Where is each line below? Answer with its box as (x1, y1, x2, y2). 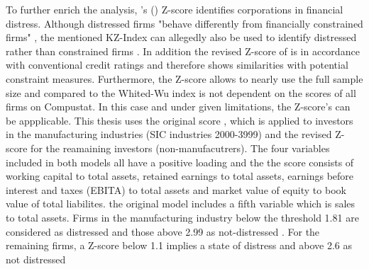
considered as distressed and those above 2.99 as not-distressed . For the (6, 224, 320, 239)
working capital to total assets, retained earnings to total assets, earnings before (6, 168, 354, 183)
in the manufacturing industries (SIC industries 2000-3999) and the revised (6, 127, 332, 142)
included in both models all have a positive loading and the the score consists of (6, 154, 354, 169)
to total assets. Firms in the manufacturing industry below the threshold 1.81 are (6, 210, 359, 224)
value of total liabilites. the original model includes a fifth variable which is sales (6, 196, 356, 211)
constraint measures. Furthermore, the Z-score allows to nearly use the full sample (6, 71, 363, 86)
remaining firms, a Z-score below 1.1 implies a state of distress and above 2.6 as (6, 238, 352, 253)
